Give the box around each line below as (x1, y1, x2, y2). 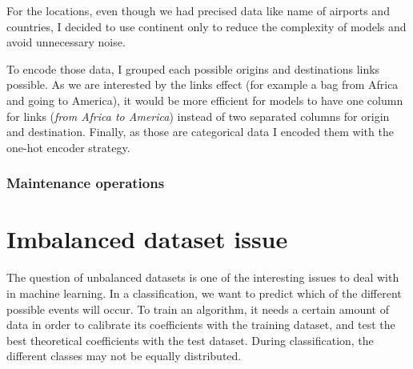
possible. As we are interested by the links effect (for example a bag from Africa (6, 76, 399, 93)
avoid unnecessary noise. (6, 34, 126, 50)
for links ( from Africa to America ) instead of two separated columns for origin (6, 107, 390, 124)
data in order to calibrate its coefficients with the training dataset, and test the (6, 316, 395, 333)
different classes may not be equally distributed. (6, 347, 242, 364)
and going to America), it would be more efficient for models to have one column (6, 91, 403, 108)
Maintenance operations (6, 173, 165, 193)
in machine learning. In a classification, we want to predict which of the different (6, 284, 402, 301)
